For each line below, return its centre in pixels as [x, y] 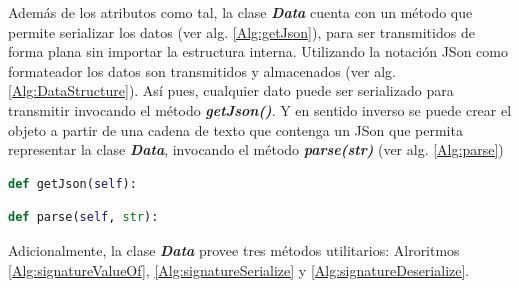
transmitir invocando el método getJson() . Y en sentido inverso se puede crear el [260, 109]
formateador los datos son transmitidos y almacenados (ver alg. [202, 70]
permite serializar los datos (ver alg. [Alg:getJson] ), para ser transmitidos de [241, 31]
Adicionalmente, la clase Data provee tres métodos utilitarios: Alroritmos [234, 249]
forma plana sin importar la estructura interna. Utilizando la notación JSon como [258, 51]
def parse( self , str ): [83, 217]
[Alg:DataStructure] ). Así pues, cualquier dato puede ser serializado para [231, 90]
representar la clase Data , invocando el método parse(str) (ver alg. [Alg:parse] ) [256, 149]
